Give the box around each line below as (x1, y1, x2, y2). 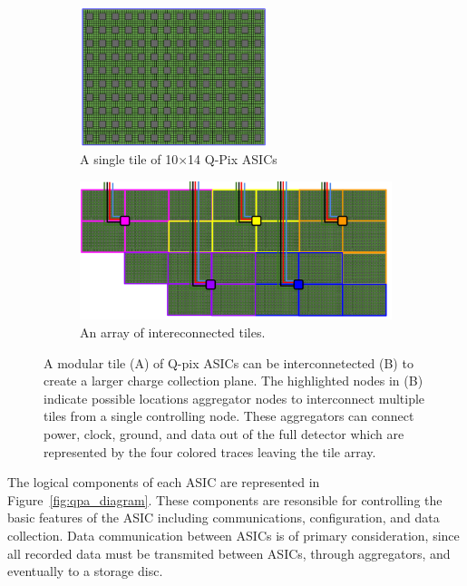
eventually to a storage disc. (7, 562, 163, 581)
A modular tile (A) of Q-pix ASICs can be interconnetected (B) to (44, 353, 413, 372)
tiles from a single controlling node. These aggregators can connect (44, 406, 414, 425)
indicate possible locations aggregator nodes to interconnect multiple (44, 388, 425, 407)
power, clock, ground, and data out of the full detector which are (44, 424, 404, 443)
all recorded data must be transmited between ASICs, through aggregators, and (7, 543, 451, 562)
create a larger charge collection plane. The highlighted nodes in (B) (44, 371, 423, 390)
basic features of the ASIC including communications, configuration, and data (7, 508, 440, 527)
